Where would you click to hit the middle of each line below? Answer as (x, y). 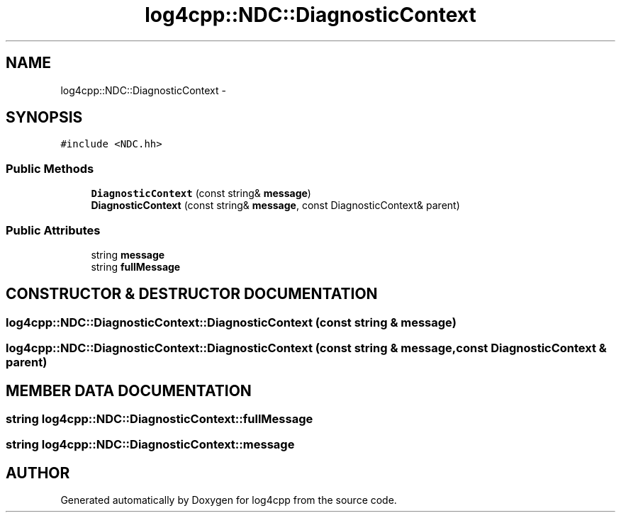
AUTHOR (38, 473)
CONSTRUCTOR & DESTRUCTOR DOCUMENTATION (192, 294)
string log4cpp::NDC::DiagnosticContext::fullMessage (160, 419)
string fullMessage (136, 266)
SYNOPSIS (44, 118)
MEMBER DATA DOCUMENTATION (129, 390)
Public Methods (50, 168)
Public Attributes (53, 230)
